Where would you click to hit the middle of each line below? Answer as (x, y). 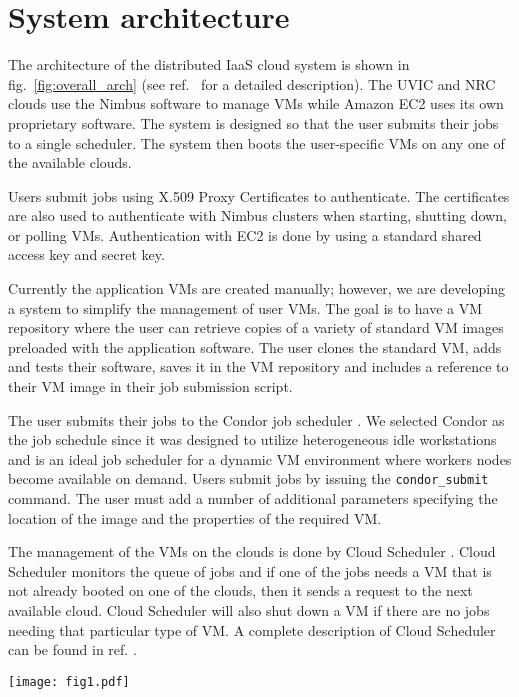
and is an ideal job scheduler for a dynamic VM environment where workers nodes (260, 458)
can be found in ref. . (72, 649)
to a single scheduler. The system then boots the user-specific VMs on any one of (256, 142)
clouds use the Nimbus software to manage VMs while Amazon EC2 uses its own (256, 103)
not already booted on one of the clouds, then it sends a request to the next (240, 590)
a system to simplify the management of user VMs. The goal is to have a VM (245, 307)
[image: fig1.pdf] (69, 681)
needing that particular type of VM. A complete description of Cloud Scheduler (252, 629)
